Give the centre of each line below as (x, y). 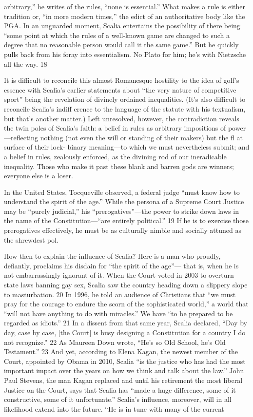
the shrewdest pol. (31, 239)
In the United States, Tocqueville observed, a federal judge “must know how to (122, 192)
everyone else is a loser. (39, 176)
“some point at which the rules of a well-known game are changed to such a (117, 35)
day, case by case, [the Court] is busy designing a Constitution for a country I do (125, 332)
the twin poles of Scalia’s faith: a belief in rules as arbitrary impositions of (115, 128)
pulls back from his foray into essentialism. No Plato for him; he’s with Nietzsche (125, 54)
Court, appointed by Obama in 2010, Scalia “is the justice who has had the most (125, 361)
